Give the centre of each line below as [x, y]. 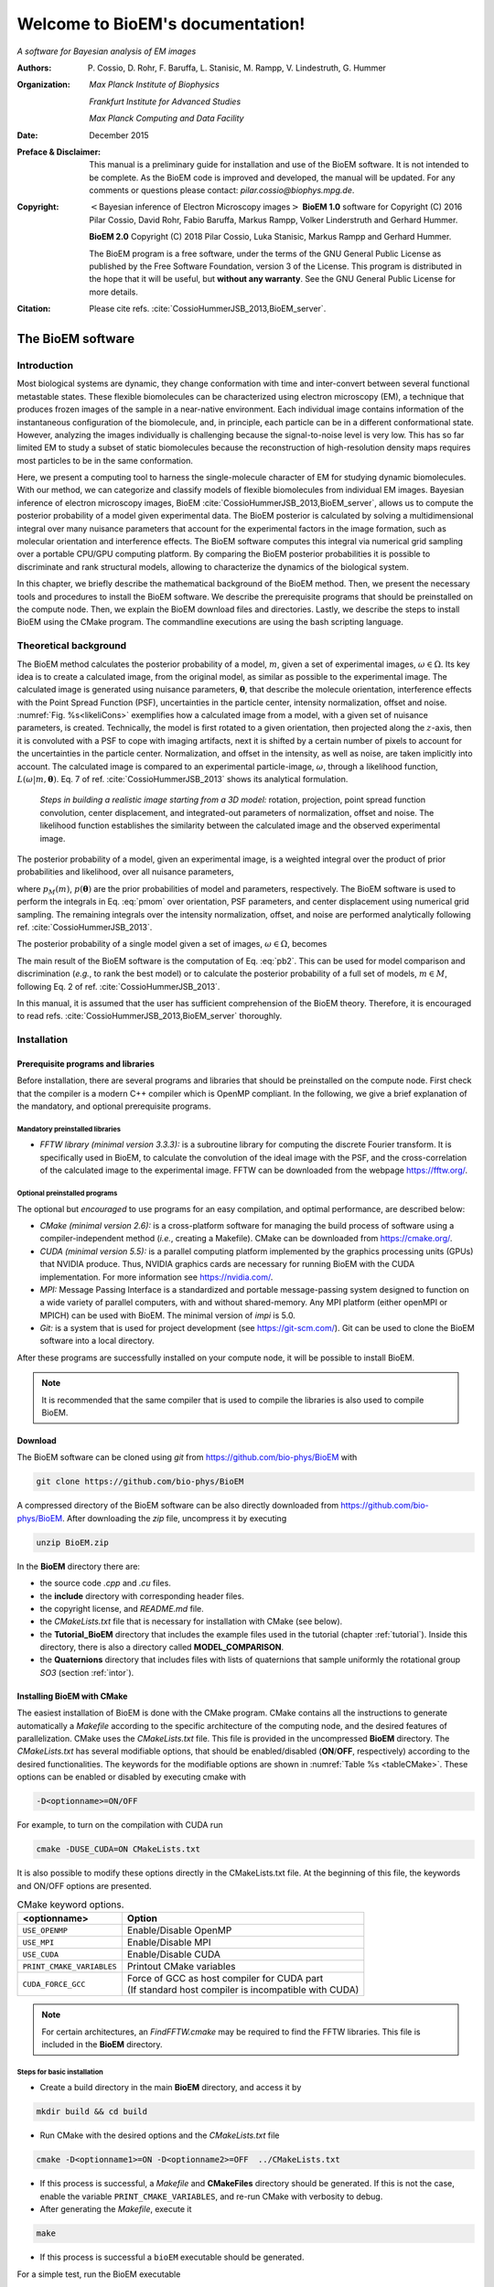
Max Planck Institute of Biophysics [154, 85]
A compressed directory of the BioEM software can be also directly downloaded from [178, 1506]
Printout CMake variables [181, 1967]
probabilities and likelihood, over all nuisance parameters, [125, 872]
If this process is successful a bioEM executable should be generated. [172, 2257]
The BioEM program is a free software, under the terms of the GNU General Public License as [265, 253]
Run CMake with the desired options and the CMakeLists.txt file [160, 2135]
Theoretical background [72, 646]
